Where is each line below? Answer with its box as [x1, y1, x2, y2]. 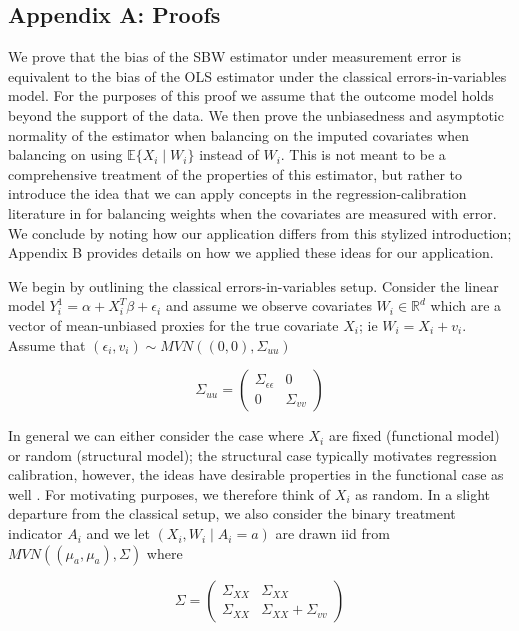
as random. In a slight [355, 483, 490, 504]
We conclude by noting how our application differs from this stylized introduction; [8, 222, 512, 243]
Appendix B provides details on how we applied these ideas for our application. [8, 242, 494, 263]
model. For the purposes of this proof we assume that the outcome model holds [8, 85, 494, 106]
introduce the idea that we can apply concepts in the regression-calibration [8, 183, 467, 204]
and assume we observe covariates [165, 295, 372, 316]
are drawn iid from [275, 523, 390, 544]
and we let [86, 523, 150, 544]
